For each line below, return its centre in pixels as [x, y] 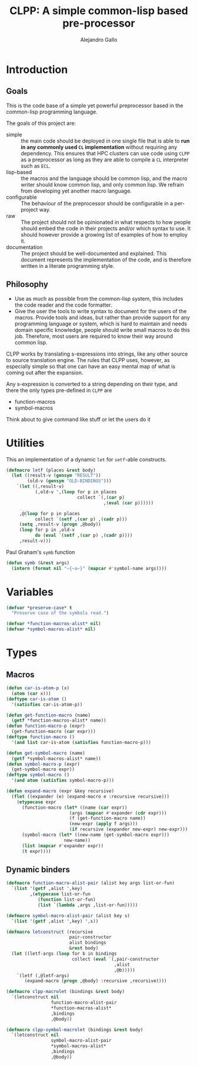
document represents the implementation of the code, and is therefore [106, 260]
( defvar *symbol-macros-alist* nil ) [51, 629]
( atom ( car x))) [31, 693]
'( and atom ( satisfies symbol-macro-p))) [63, 781]
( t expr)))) [36, 851]
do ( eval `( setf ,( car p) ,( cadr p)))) [84, 536]
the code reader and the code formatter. [64, 305]
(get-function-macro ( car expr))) [54, 732]
